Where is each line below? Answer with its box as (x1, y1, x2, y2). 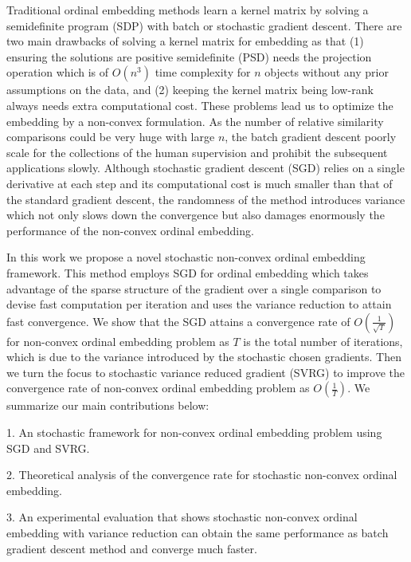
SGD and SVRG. (6, 439, 90, 456)
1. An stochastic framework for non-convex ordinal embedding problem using (6, 424, 382, 441)
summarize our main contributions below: (6, 397, 209, 414)
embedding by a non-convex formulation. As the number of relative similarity (6, 112, 384, 129)
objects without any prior (264, 64, 389, 81)
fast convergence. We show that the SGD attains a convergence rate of (6, 312, 350, 329)
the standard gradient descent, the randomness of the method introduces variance (6, 191, 405, 207)
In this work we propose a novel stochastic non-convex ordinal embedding (6, 249, 366, 265)
